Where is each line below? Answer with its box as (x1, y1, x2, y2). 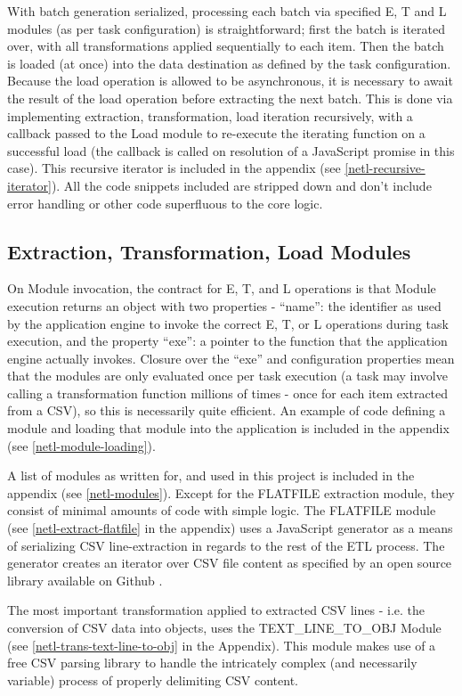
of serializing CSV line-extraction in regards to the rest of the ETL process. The (7, 536, 445, 554)
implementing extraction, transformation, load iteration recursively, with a (7, 106, 413, 125)
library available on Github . (7, 570, 163, 589)
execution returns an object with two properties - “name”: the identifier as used (7, 296, 442, 315)
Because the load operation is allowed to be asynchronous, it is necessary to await (7, 71, 453, 90)
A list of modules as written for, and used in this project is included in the (7, 466, 415, 485)
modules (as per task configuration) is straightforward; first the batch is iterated (7, 19, 446, 37)
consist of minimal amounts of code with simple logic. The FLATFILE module (7, 501, 436, 520)
